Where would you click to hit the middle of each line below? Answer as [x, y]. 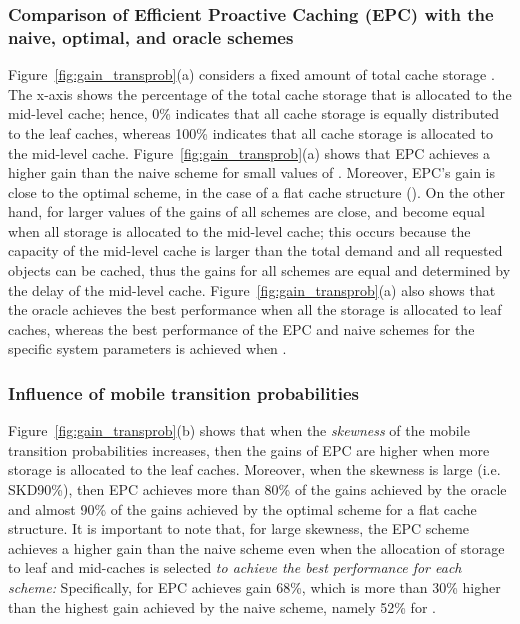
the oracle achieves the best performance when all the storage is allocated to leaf [255, 309]
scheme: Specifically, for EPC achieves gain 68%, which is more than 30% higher [254, 587]
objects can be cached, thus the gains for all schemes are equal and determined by [259, 270]
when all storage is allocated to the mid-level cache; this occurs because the [239, 230]
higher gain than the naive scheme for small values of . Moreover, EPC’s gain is [252, 172]
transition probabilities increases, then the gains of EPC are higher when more [249, 449]
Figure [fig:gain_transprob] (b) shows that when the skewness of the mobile [239, 430]
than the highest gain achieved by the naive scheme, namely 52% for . [222, 606]
